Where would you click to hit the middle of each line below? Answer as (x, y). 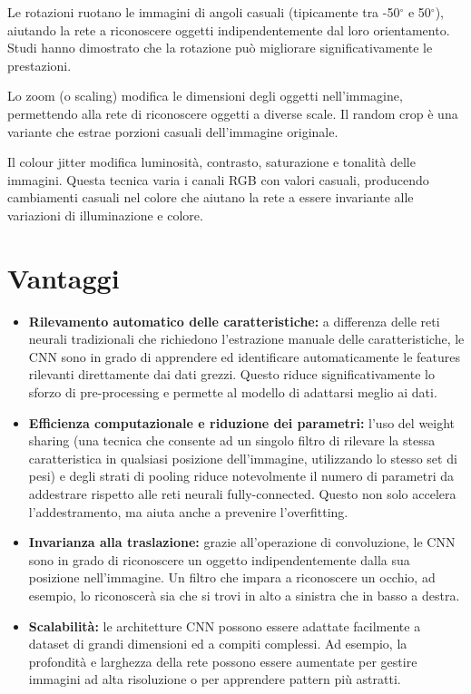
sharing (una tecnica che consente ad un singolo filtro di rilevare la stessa (232, 440)
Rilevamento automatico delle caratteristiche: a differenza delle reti (234, 321)
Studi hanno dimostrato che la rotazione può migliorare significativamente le (220, 48)
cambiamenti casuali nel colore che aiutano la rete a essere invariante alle (211, 197)
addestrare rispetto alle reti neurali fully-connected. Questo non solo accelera (242, 494)
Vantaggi (64, 277)
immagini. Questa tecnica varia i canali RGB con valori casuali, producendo (218, 179)
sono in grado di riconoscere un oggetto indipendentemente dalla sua (219, 559)
